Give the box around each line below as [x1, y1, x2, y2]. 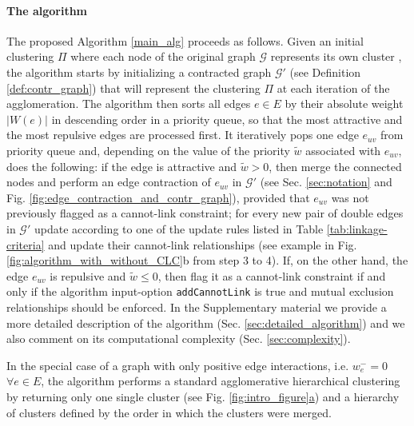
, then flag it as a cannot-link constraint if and [157, 267, 386, 284]
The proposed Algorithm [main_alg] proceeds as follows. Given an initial [6, 32, 364, 49]
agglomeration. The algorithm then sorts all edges [6, 95, 251, 112]
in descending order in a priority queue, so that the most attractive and [51, 110, 403, 127]
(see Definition [289, 63, 361, 80]
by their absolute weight [285, 95, 404, 112]
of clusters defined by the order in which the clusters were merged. [6, 404, 332, 420]
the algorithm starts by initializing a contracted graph [6, 63, 272, 80]
